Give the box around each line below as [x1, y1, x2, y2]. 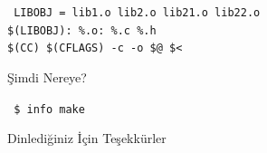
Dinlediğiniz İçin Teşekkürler [7, 129, 167, 148]
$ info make [14, 102, 85, 116]
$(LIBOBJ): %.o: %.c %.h [7, 24, 157, 37]
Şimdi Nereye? [7, 67, 87, 86]
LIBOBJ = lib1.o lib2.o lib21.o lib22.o [14, 6, 261, 19]
